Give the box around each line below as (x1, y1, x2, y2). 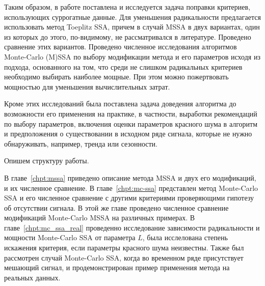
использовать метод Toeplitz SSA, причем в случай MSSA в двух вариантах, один (4, 21, 260, 32)
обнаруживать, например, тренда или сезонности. (4, 138, 157, 149)
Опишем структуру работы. (4, 155, 89, 166)
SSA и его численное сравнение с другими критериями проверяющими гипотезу (4, 192, 254, 203)
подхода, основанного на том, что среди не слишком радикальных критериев (4, 61, 243, 72)
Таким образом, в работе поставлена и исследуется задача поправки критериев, (4, 2, 251, 12)
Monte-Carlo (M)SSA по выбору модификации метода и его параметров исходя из (4, 51, 260, 62)
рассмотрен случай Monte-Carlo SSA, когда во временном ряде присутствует (4, 252, 244, 263)
